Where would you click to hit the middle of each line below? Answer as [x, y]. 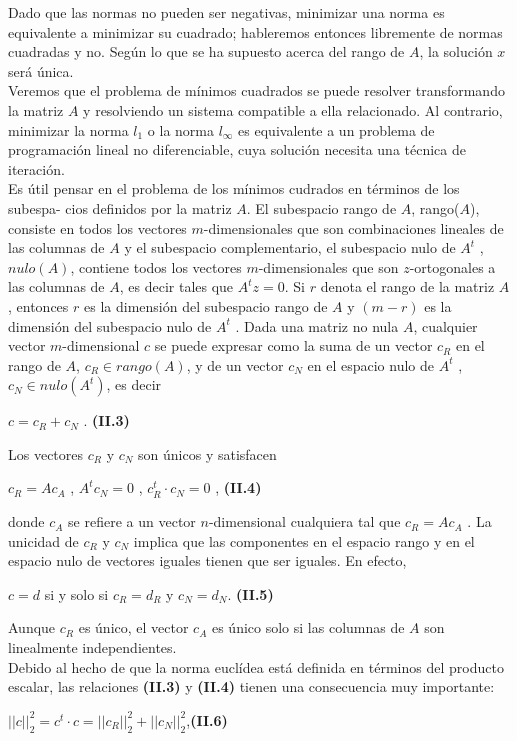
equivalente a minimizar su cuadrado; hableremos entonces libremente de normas [255, 31]
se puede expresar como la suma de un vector [293, 345]
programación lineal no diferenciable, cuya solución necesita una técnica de [237, 149]
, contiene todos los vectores [156, 266]
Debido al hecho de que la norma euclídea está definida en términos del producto [256, 666]
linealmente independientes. [92, 647]
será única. [41, 70]
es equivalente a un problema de [336, 129]
